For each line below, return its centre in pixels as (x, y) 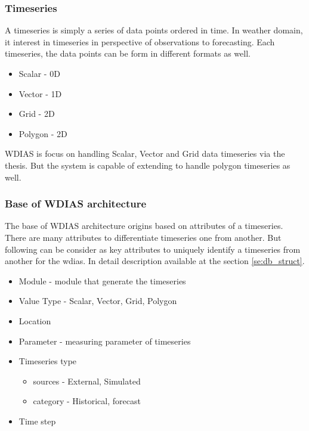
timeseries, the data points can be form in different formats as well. (128, 53)
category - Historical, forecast (87, 401)
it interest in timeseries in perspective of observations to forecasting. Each (140, 41)
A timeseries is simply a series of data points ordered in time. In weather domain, (154, 30)
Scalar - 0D (39, 73)
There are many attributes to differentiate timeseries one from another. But (143, 237)
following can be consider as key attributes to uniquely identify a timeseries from (153, 249)
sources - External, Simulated (87, 381)
